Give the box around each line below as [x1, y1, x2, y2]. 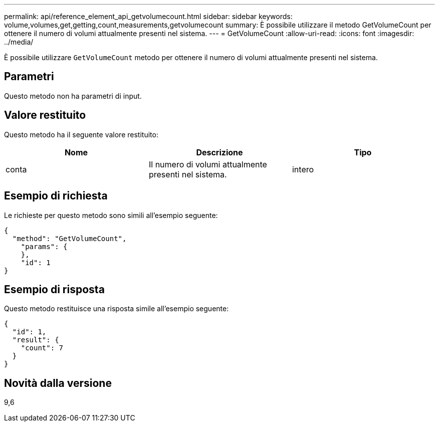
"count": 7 [21, 344, 64, 352]
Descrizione [196, 147, 243, 157]
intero [292, 164, 314, 174]
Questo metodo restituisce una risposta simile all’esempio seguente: [4, 304, 229, 313]
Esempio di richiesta [4, 189, 108, 202]
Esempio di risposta [4, 283, 105, 296]
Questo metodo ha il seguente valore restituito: [4, 130, 158, 139]
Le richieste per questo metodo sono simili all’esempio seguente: [4, 210, 218, 220]
